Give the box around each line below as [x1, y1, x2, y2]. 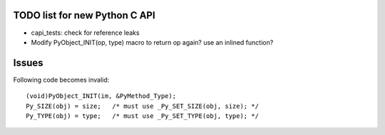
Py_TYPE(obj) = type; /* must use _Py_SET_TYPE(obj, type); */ [26, 112, 260, 120]
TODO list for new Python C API [13, 9, 156, 21]
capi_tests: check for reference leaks [31, 28, 140, 37]
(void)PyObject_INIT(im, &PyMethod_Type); [26, 92, 177, 100]
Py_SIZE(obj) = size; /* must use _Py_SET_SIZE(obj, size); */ [26, 102, 260, 110]
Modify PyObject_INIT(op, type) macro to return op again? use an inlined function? [31, 38, 274, 46]
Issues [13, 57, 43, 69]
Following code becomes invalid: [13, 75, 110, 84]
